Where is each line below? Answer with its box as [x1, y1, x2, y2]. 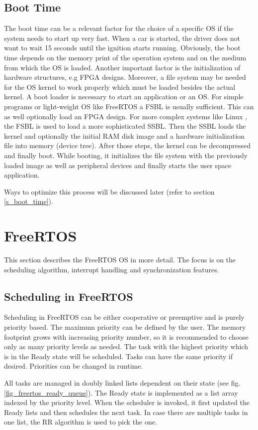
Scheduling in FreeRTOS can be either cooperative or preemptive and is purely [4, 312, 245, 322]
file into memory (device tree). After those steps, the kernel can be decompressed [4, 140, 251, 151]
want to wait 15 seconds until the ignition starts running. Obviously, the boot [4, 42, 241, 53]
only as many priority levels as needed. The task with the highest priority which [4, 341, 248, 352]
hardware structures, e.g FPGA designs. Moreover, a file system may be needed [4, 72, 246, 82]
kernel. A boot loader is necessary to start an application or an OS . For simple [4, 91, 244, 102]
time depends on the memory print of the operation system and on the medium [4, 52, 247, 62]
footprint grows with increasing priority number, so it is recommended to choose [4, 331, 249, 342]
